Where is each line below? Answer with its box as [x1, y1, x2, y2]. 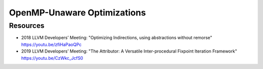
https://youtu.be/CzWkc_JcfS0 [21, 55, 83, 61]
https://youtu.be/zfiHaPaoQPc [21, 41, 82, 47]
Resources [9, 21, 45, 30]
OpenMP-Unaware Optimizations [9, 7, 146, 18]
